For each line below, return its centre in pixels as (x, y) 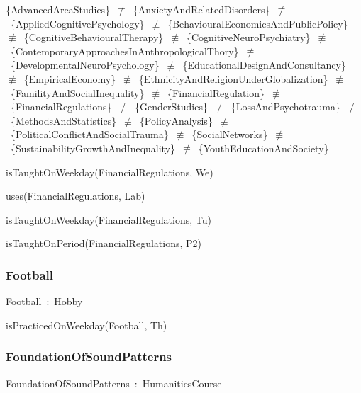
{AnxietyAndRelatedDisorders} (201, 9)
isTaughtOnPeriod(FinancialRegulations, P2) (104, 243)
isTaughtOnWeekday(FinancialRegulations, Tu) (109, 219)
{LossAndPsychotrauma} (285, 107)
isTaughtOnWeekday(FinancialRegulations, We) (110, 172)
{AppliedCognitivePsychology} (77, 23)
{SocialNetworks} (230, 134)
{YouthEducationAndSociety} (263, 148)
